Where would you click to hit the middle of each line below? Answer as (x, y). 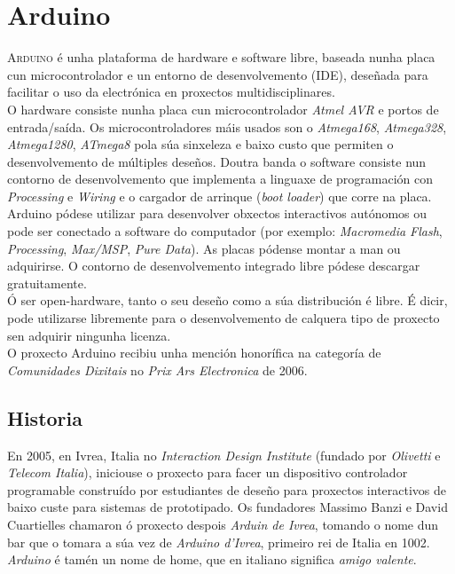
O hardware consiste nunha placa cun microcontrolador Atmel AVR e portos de (223, 109)
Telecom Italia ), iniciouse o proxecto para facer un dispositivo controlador (208, 472)
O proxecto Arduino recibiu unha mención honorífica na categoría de (194, 353)
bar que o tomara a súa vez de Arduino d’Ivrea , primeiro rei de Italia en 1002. (219, 542)
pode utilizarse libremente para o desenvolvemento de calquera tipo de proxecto (224, 318)
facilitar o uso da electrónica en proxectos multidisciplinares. (171, 92)
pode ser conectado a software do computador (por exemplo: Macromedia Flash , (225, 231)
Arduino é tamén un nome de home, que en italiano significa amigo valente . (212, 559)
